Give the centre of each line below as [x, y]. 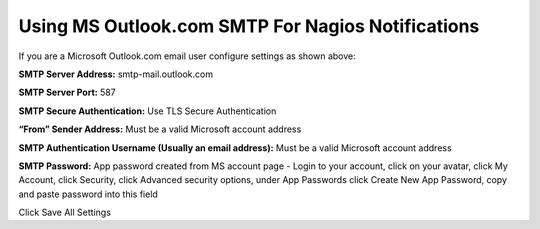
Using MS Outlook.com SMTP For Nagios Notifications [249, 26]
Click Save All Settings [65, 212]
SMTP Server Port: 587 [67, 92]
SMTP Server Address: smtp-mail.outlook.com [116, 74]
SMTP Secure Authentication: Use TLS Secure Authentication [147, 111]
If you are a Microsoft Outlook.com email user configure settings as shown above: [187, 56]
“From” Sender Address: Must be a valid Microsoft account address [160, 129]
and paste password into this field [88, 194]
